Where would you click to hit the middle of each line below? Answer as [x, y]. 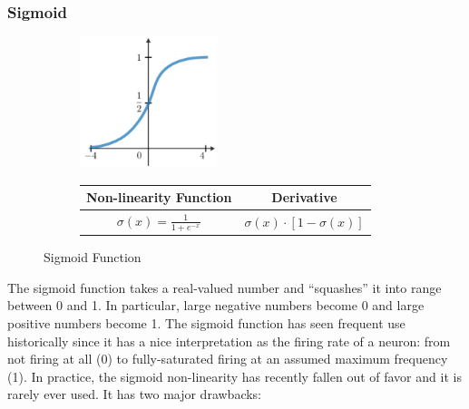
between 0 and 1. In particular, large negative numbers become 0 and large [216, 305]
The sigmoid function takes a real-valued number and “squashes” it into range [225, 287]
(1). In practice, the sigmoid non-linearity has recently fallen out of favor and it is [234, 376]
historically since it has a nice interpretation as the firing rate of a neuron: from [229, 341]
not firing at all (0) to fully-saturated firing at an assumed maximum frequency [228, 359]
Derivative [304, 197]
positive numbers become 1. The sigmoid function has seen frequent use [206, 323]
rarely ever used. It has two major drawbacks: [135, 394]
